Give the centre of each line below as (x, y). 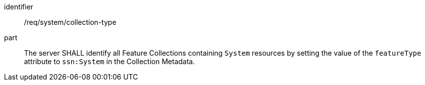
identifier (19, 7)
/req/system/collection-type (70, 22)
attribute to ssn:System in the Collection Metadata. (110, 61)
